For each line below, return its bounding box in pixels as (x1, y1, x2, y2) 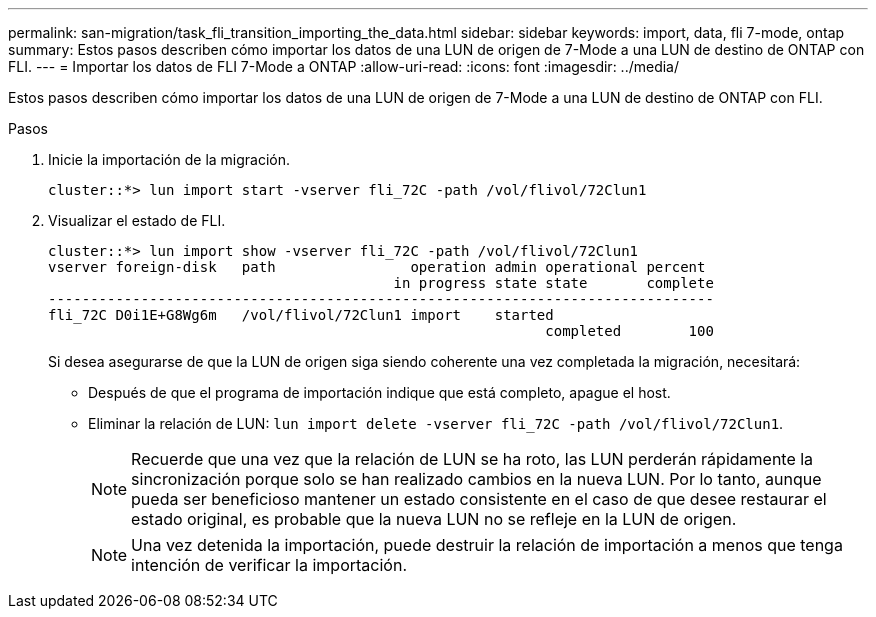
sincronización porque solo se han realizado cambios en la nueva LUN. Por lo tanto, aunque (131, 469, 822, 489)
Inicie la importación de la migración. (48, 151, 291, 168)
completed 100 (545, 323, 714, 339)
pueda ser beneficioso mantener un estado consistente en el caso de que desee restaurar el (131, 489, 827, 509)
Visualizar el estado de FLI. (48, 212, 226, 229)
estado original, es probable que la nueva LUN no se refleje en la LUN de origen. (131, 509, 737, 529)
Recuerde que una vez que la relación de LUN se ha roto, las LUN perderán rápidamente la (131, 449, 814, 469)
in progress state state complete (393, 275, 714, 291)
